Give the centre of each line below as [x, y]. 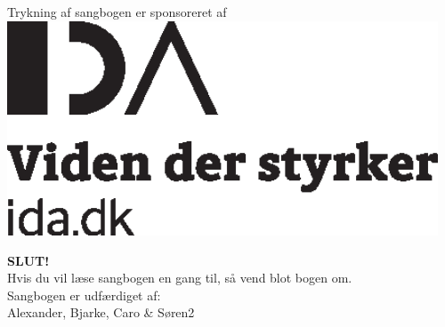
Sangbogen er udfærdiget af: [84, 295]
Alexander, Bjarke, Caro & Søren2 [101, 312]
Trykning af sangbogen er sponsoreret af [117, 12]
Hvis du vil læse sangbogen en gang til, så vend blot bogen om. [180, 278]
